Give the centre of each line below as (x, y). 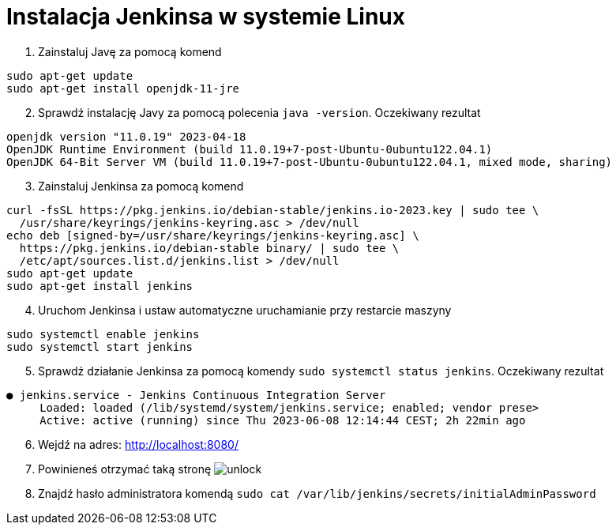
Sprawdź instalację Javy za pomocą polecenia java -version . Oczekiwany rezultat (259, 112)
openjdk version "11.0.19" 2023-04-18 (126, 136)
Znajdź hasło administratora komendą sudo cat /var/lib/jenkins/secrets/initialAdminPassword (317, 493)
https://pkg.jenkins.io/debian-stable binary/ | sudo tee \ (209, 248)
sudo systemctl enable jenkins (103, 334)
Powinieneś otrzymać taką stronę (125, 469)
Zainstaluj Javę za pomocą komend (130, 51)
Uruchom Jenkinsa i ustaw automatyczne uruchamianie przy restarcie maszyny (245, 310)
